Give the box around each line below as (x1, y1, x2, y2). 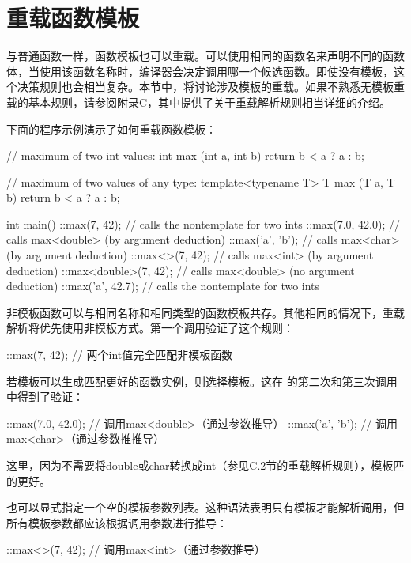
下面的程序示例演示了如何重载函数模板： (6, 120, 217, 137)
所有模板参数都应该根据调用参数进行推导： (6, 514, 228, 531)
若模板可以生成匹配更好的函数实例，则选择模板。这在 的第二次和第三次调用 (6, 372, 398, 389)
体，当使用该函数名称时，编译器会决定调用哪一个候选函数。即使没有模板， (6, 62, 394, 79)
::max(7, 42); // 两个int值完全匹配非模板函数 (6, 346, 233, 363)
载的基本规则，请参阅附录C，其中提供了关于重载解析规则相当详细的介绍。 (6, 93, 391, 110)
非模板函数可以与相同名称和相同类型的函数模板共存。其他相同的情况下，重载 (6, 304, 405, 320)
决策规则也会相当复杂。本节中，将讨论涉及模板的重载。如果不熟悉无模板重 (17, 78, 405, 95)
